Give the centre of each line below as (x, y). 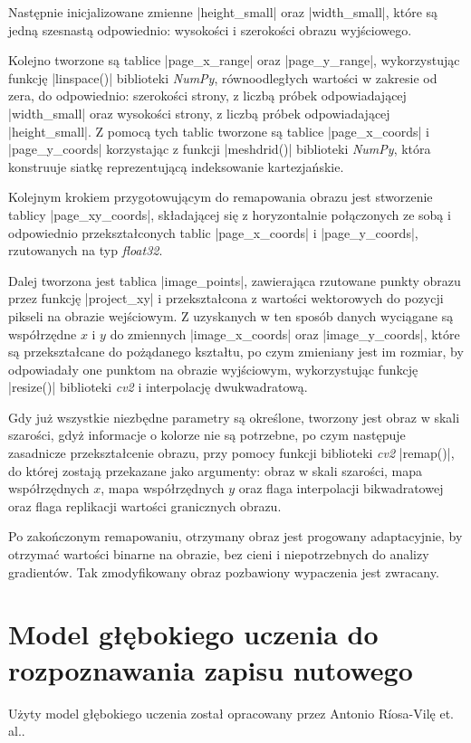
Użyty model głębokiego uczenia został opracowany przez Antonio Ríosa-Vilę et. (231, 713)
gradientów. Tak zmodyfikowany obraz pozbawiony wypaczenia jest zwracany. (224, 572)
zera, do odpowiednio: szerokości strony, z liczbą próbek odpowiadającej (207, 95)
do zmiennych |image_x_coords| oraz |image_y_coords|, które (285, 333)
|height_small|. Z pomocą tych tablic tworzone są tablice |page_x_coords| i (219, 131)
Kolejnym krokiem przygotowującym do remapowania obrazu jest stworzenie (221, 197)
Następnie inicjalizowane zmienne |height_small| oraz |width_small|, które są (223, 12)
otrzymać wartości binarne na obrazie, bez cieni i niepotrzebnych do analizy (219, 554)
